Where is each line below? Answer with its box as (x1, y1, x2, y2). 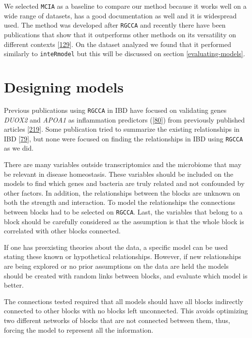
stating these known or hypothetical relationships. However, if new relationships (4, 251, 241, 261)
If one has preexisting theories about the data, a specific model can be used (4, 242, 228, 252)
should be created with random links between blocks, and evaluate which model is (4, 270, 248, 280)
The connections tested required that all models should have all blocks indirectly (4, 296, 244, 306)
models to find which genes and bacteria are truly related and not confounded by (4, 178, 245, 188)
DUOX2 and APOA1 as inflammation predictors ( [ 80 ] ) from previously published (4, 114, 245, 124)
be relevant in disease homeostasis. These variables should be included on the (4, 169, 234, 179)
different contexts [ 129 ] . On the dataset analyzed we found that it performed (4, 39, 231, 49)
